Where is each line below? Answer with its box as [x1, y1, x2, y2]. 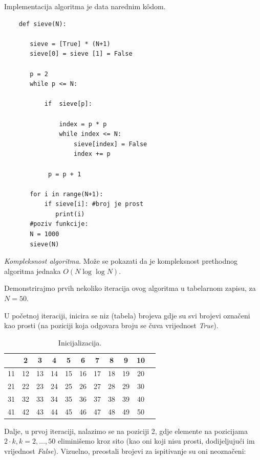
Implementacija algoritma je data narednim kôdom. [4, 1, 166, 11]
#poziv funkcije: [30, 220, 89, 228]
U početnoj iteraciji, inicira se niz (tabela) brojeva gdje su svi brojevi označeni [4, 310, 250, 320]
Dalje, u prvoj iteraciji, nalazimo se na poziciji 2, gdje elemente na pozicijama [4, 425, 248, 436]
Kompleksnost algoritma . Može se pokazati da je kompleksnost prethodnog [4, 256, 238, 266]
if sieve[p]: [44, 100, 92, 108]
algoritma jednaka [4, 265, 61, 276]
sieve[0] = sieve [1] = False [30, 50, 133, 58]
